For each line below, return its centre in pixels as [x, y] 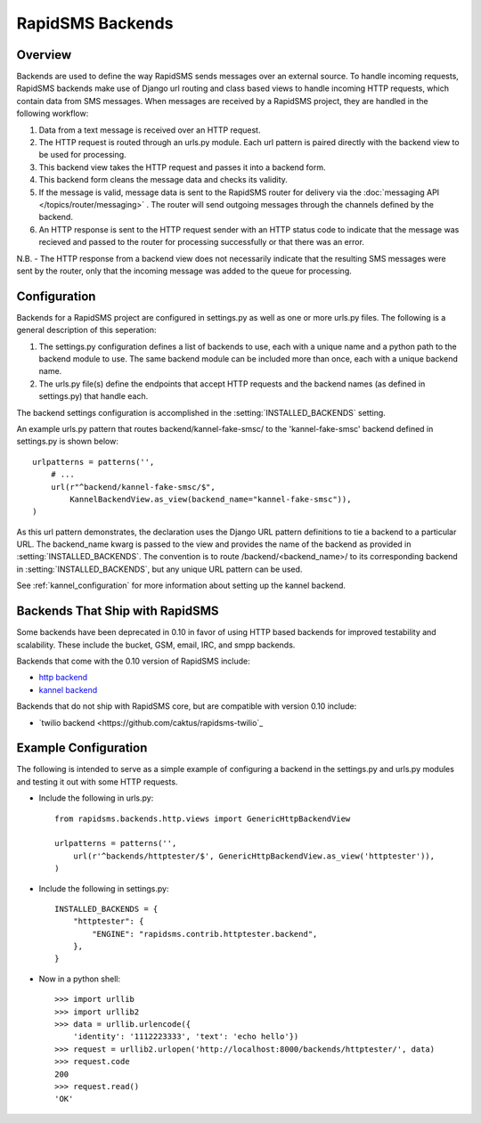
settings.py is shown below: [68, 442]
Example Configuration [82, 748]
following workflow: [53, 114]
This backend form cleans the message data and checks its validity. [163, 180]
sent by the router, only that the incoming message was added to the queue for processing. [184, 271]
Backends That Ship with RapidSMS [118, 611]
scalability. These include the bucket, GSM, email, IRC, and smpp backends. [156, 645]
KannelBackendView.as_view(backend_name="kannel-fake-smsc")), [211, 499]
